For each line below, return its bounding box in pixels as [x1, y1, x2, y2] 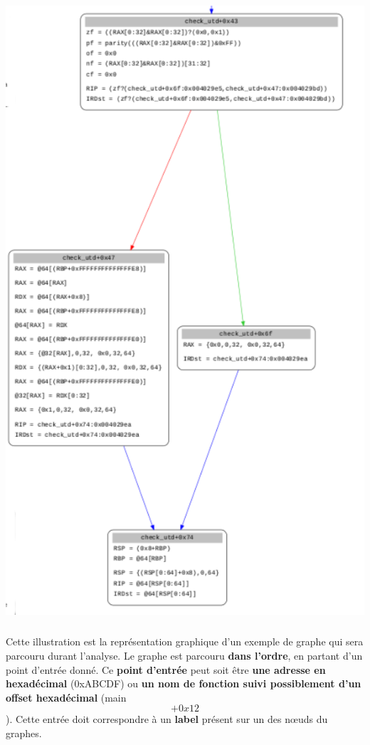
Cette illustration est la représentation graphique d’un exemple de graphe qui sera [6, 634, 364, 649]
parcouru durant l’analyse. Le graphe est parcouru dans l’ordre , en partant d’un [6, 648, 363, 662]
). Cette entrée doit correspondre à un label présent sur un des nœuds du [6, 712, 328, 726]
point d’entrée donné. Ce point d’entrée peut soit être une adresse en [6, 662, 326, 677]
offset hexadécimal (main [6, 689, 127, 704]
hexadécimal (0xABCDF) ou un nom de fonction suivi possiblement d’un [6, 676, 361, 691]
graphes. [6, 725, 42, 740]
